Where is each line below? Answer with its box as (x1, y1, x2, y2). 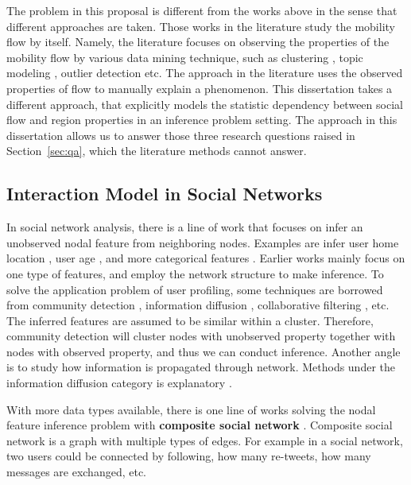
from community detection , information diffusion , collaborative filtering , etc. (6, 297, 390, 313)
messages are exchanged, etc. (6, 464, 146, 480)
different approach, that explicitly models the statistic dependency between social (6, 95, 403, 112)
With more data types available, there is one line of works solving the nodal (6, 401, 376, 417)
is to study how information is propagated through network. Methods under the (6, 359, 396, 375)
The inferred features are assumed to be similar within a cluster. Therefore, (6, 312, 374, 328)
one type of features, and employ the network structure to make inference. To (6, 265, 384, 281)
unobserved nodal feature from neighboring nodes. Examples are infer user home (6, 234, 399, 250)
